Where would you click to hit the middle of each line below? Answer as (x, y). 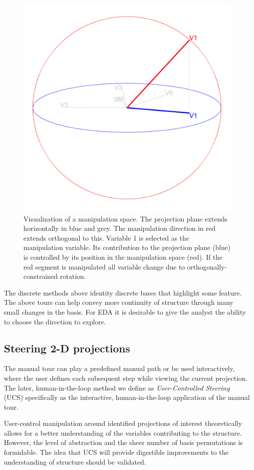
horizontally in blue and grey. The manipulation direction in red (120, 228)
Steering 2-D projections (67, 348)
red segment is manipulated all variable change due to (104, 266)
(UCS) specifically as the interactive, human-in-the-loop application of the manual (127, 397)
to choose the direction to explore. (55, 321)
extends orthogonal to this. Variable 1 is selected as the (106, 237)
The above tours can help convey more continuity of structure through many (119, 302)
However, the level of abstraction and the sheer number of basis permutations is (124, 442)
